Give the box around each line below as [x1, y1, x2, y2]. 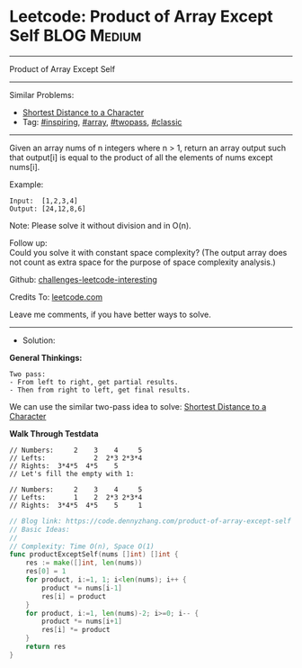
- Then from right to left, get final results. [9, 385, 191, 394]
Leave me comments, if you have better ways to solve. [9, 309, 211, 320]
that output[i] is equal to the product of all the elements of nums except [9, 151, 273, 163]
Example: [9, 178, 44, 190]
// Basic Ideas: [9, 525, 70, 534]
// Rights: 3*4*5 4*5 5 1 [9, 501, 143, 510]
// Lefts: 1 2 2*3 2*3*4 [9, 492, 143, 501]
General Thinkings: [9, 352, 83, 363]
